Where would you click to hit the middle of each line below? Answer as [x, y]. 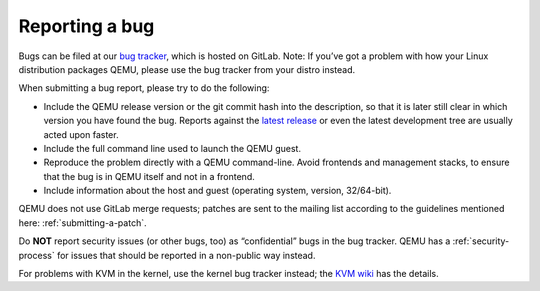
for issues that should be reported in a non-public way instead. [186, 255]
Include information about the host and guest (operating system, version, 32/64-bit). [217, 191]
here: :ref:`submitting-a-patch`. [82, 222]
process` [36, 255]
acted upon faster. [81, 134]
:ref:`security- [481, 241]
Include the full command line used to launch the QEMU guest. [172, 148]
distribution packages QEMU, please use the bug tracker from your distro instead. [187, 69]
